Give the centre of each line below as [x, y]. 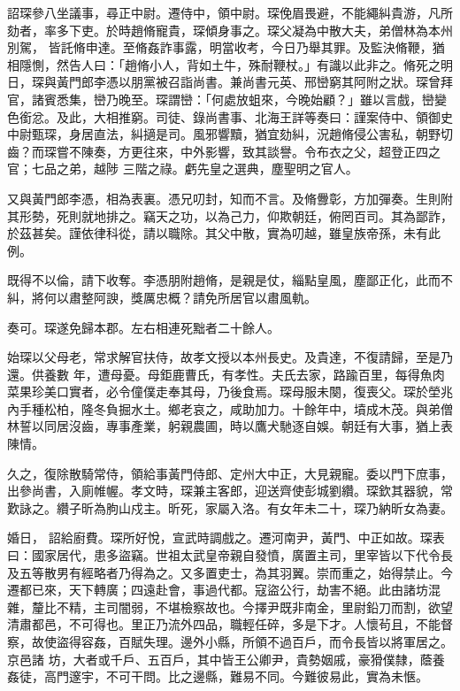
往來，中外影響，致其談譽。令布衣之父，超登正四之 [291, 151]
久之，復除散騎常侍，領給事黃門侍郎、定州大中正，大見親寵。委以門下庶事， [230, 473]
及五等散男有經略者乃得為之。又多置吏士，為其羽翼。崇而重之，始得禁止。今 [230, 572]
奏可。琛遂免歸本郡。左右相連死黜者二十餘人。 [143, 327]
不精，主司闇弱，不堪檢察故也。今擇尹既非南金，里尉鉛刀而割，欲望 [254, 607]
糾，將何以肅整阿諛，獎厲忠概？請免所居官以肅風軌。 [162, 297]
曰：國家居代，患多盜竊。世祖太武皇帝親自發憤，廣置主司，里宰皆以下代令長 [230, 555]
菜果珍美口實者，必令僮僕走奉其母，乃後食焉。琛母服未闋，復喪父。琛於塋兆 [230, 392]
